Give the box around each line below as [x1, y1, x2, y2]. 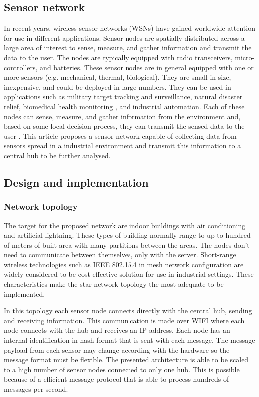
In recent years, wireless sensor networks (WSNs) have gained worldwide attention [4, 23, 255, 33]
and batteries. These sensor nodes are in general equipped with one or [40, 62, 254, 72]
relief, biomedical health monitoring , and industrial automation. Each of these [4, 101, 245, 111]
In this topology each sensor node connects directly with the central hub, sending [4, 305, 252, 316]
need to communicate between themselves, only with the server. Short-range [4, 249, 236, 260]
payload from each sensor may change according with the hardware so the [4, 344, 230, 355]
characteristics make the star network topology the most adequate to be [4, 279, 224, 289]
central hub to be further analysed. [4, 150, 111, 160]
